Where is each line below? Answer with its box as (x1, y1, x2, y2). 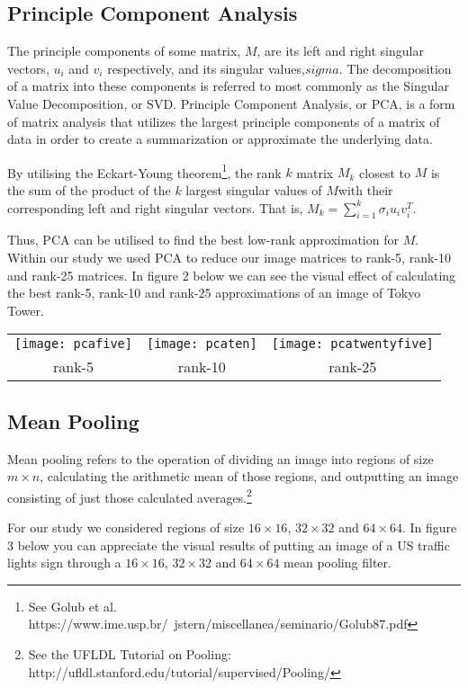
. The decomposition (338, 58, 452, 77)
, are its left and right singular (256, 41, 424, 60)
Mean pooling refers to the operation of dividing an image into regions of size (7, 449, 434, 468)
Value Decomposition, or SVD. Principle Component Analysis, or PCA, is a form (7, 94, 455, 112)
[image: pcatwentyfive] (271, 336, 434, 352)
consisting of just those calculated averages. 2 (7, 485, 252, 506)
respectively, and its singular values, (107, 58, 305, 77)
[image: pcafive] (14, 336, 132, 352)
